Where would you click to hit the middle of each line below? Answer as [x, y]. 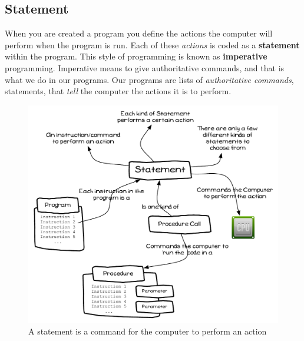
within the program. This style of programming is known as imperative [136, 56]
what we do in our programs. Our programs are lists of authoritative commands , [149, 79]
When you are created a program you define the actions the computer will [139, 33]
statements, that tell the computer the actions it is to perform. [118, 91]
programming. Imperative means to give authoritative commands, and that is [145, 67]
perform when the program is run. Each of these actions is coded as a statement [152, 44]
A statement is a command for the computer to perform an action [148, 331]
